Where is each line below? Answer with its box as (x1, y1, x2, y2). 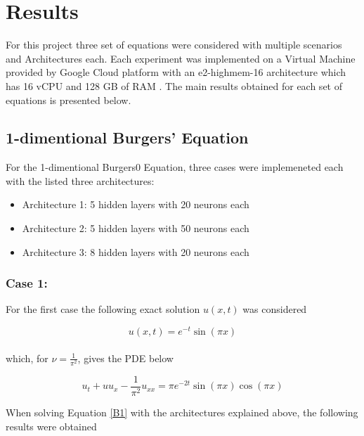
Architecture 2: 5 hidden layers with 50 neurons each (22, 221, 249, 236)
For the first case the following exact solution (6, 302, 200, 316)
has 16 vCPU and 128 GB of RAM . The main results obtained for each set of (6, 78, 342, 93)
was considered (242, 302, 307, 316)
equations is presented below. (6, 92, 131, 107)
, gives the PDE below (77, 350, 174, 365)
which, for (6, 350, 48, 365)
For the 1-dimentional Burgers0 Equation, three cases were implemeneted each (6, 160, 344, 174)
